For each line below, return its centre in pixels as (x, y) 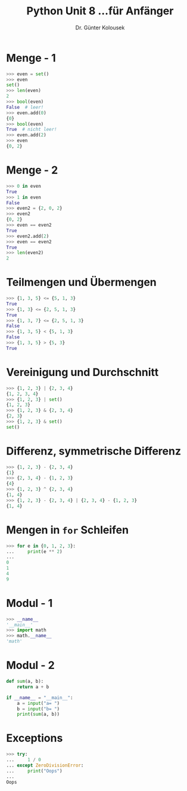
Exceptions (35, 738)
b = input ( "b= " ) (38, 709)
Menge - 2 (32, 170)
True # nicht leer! (32, 130)
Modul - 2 (30, 665)
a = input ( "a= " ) (38, 703)
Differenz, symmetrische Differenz (94, 451)
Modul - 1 (29, 603)
